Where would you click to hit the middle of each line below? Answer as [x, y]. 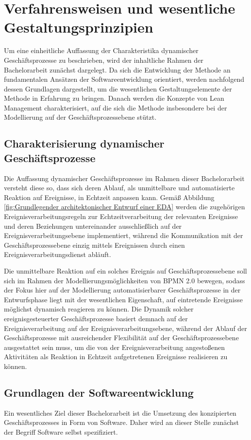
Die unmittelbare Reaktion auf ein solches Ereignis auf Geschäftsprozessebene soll [125, 271]
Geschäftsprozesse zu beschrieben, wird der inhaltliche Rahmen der [104, 60]
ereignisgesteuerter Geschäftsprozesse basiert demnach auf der [96, 318]
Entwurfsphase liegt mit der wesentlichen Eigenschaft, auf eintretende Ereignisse [123, 299]
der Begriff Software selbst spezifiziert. [61, 431]
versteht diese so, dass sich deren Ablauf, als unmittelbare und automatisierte [119, 188]
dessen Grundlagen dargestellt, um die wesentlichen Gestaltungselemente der [118, 88]
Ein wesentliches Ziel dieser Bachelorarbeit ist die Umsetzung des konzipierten [120, 412]
